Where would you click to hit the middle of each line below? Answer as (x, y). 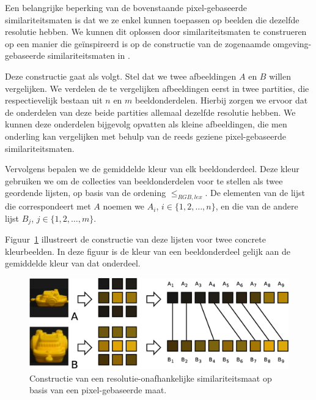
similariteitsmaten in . (89, 55)
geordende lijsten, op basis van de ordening (86, 193)
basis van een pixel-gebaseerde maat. (98, 390)
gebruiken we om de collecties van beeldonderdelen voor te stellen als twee (144, 180)
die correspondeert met (48, 206)
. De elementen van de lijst (255, 193)
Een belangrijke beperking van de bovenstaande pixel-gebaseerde (126, 7)
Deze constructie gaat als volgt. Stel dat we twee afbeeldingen (121, 76)
